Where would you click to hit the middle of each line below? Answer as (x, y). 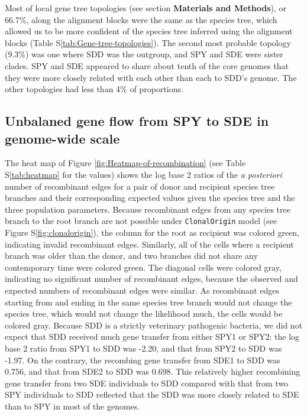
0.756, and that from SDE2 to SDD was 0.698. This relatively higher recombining (153, 371)
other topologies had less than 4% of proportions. (94, 89)
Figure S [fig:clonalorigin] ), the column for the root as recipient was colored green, (152, 232)
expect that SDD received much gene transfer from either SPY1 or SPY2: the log (152, 337)
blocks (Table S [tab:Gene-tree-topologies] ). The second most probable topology (148, 42)
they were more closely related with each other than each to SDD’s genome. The (151, 77)
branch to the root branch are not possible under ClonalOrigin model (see (141, 221)
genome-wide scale (62, 138)
